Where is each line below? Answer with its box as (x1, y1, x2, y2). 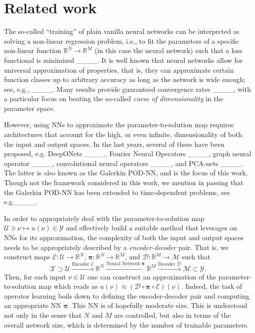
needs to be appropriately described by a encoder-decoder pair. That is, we (4, 242, 229, 252)
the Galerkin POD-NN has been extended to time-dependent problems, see (4, 187, 230, 197)
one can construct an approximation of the (87, 271, 216, 281)
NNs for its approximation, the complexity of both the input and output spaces (4, 232, 244, 242)
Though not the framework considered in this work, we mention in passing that (4, 177, 244, 188)
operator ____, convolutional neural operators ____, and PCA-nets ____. (4, 158, 243, 168)
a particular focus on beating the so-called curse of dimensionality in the (4, 93, 223, 104)
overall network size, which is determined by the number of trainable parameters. (4, 319, 249, 330)
